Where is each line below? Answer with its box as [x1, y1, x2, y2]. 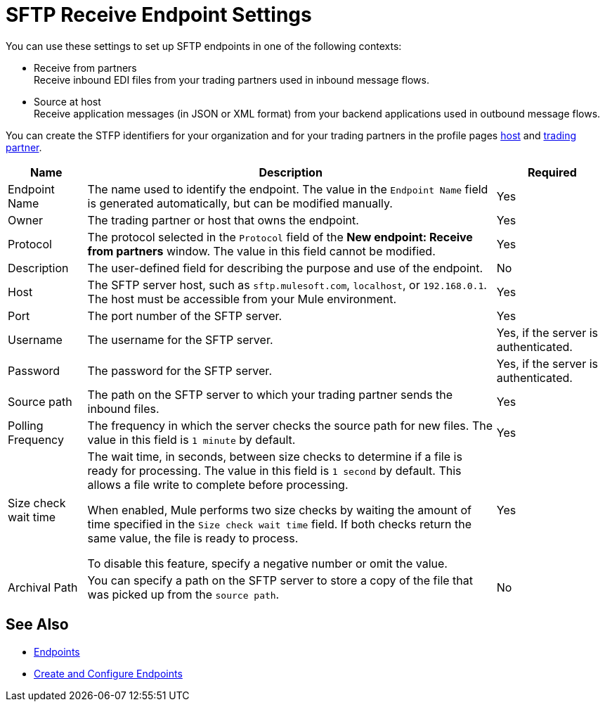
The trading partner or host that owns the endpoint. [87, 212, 359, 227]
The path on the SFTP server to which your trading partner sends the [87, 387, 453, 402]
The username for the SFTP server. [87, 332, 273, 347]
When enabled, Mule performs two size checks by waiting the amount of [87, 502, 472, 517]
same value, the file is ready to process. [87, 530, 299, 545]
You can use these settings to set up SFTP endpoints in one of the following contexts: [6, 39, 402, 52]
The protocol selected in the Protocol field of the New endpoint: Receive [87, 229, 473, 244]
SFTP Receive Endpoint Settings [6, 3, 312, 27]
